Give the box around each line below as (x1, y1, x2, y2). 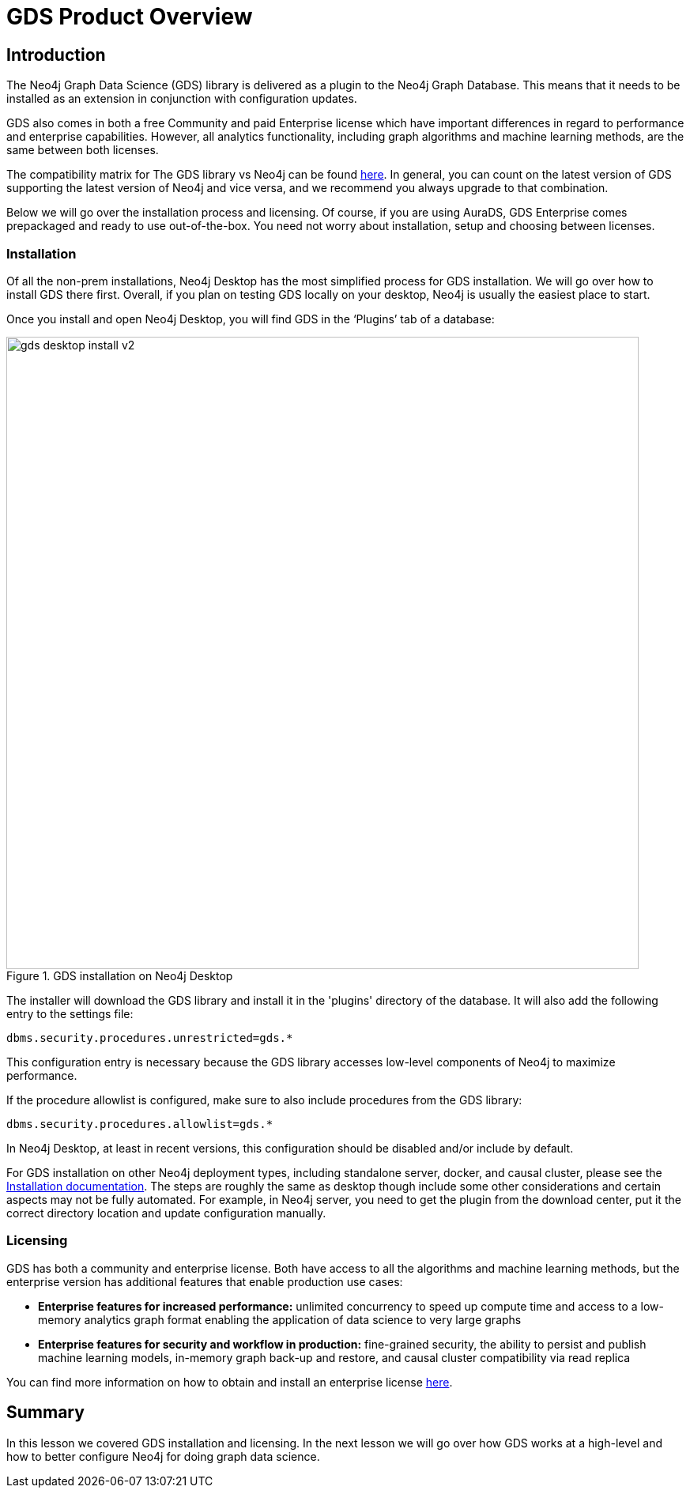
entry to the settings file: (6, 1006, 134, 1021)
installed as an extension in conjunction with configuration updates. (6, 92, 357, 106)
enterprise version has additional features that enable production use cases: (6, 1274, 403, 1288)
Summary (6, 1402, 85, 1423)
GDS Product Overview (6, 3, 253, 30)
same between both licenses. (6, 143, 159, 157)
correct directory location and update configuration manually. (6, 1205, 326, 1220)
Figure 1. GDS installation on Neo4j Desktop (6, 968, 233, 983)
